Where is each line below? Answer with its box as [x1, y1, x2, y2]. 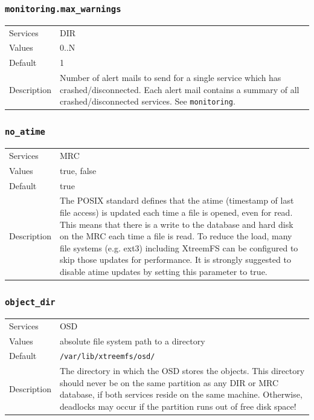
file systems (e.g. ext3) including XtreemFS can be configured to [59, 241, 298, 254]
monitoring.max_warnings [5, 4, 121, 14]
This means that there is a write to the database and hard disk [59, 218, 293, 230]
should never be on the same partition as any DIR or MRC [59, 376, 279, 389]
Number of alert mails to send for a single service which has [59, 71, 281, 84]
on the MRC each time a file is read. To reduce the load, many [59, 230, 292, 242]
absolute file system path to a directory [59, 334, 205, 347]
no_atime [5, 127, 45, 137]
